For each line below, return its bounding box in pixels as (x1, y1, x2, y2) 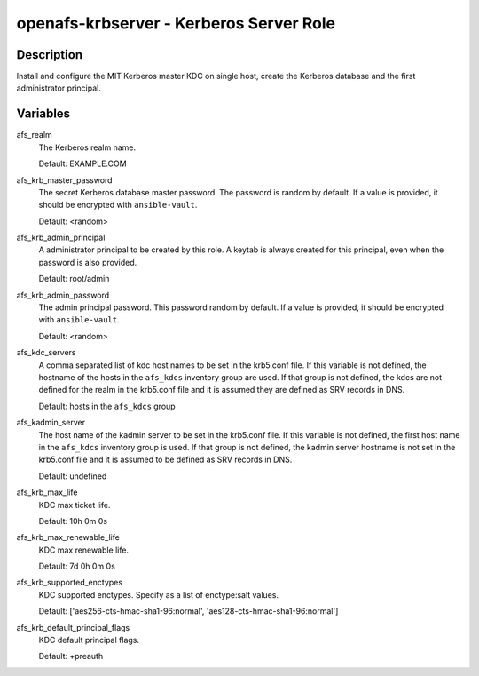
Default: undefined (38, 471, 107, 481)
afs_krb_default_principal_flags (16, 622, 130, 632)
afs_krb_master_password (16, 174, 113, 186)
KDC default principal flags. (38, 635, 139, 646)
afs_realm (16, 130, 52, 140)
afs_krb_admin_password (16, 290, 110, 300)
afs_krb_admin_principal (16, 232, 106, 243)
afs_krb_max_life (16, 487, 78, 497)
